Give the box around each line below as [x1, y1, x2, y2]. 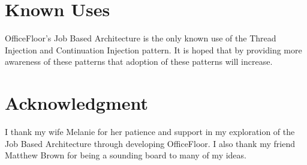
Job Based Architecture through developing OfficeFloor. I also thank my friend [5, 137, 295, 149]
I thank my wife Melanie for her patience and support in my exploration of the [5, 125, 295, 138]
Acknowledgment [5, 91, 148, 115]
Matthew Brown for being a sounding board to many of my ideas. [5, 149, 246, 161]
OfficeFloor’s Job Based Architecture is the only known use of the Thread [5, 32, 276, 44]
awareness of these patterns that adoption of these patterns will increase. [5, 55, 273, 68]
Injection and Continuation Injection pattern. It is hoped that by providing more [5, 43, 302, 56]
